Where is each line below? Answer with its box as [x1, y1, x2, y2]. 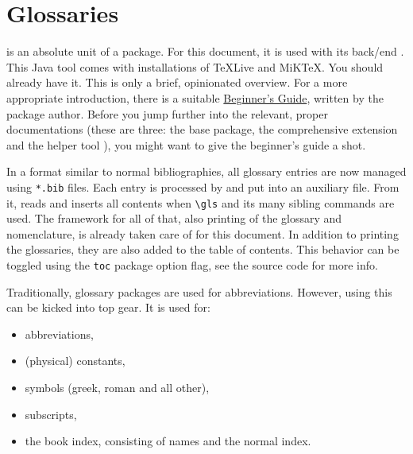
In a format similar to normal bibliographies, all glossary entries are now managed [6, 163, 407, 180]
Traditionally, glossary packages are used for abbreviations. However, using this [6, 283, 392, 300]
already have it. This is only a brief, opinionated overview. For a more [6, 74, 348, 91]
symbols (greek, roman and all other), [25, 379, 210, 395]
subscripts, [25, 405, 77, 422]
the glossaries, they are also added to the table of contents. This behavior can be [6, 241, 399, 258]
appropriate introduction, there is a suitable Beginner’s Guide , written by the [6, 89, 384, 106]
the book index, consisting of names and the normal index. [25, 433, 311, 449]
